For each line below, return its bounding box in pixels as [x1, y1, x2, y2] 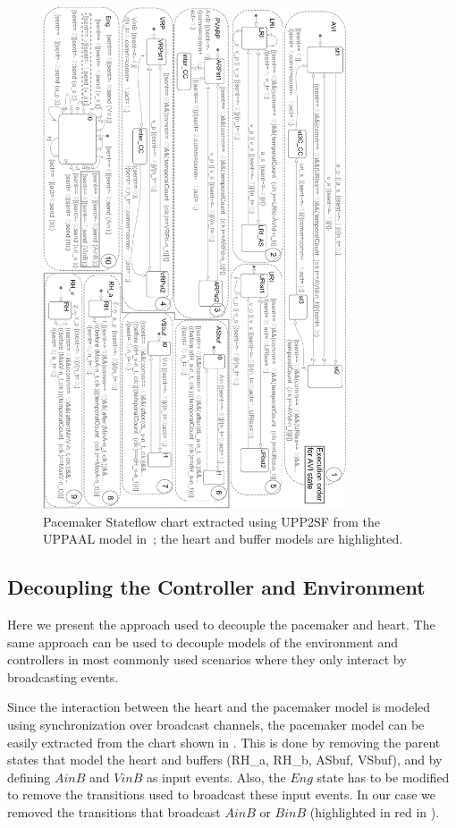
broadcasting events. [7, 667, 119, 686]
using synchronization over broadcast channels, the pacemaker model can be [7, 715, 425, 734]
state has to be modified [317, 767, 450, 786]
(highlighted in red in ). [309, 803, 440, 822]
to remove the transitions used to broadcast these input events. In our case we [7, 785, 435, 804]
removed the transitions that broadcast [7, 803, 221, 822]
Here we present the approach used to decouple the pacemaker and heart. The [7, 615, 435, 634]
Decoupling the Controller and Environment [7, 573, 426, 601]
